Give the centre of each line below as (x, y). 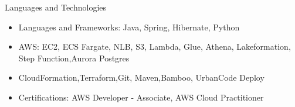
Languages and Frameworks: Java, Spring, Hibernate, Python (129, 27)
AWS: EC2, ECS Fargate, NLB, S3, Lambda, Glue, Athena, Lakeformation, (155, 46)
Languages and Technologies (56, 7)
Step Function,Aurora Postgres (74, 58)
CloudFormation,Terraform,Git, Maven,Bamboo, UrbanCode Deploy (141, 77)
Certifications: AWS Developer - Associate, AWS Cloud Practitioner (141, 97)
